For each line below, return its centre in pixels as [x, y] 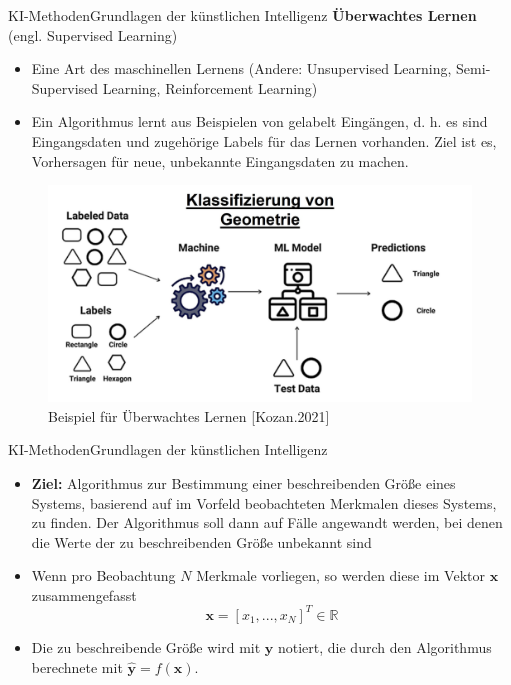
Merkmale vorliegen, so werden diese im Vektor [340, 575]
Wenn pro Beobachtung [103, 575]
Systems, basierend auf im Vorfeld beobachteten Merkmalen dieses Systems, [264, 502]
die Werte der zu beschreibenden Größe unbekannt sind [201, 541]
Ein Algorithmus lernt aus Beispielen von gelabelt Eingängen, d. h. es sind [259, 121]
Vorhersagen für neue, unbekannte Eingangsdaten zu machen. [220, 160]
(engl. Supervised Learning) [93, 34]
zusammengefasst [84, 594]
